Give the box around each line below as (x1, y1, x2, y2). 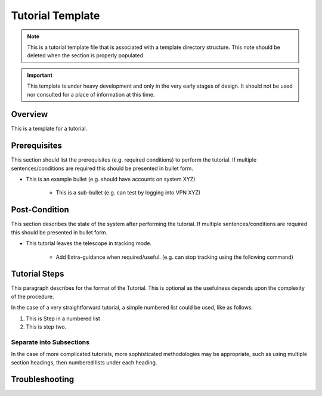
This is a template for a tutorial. (11, 125, 88, 132)
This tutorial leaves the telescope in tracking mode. (26, 240, 152, 247)
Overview (11, 109, 48, 119)
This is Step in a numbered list (26, 315, 101, 322)
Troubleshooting (11, 375, 75, 385)
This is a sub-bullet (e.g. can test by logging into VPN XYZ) (55, 189, 201, 196)
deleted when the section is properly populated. (27, 52, 145, 59)
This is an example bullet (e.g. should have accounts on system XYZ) (26, 176, 196, 183)
